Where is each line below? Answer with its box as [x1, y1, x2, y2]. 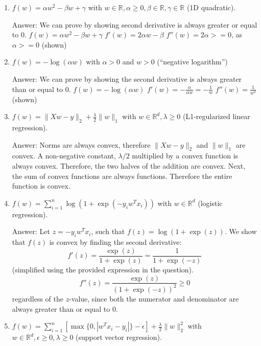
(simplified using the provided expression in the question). [12, 264, 194, 274]
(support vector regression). [76, 332, 162, 342]
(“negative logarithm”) [157, 56, 228, 67]
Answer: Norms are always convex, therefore [12, 139, 151, 150]
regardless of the [12, 293, 63, 304]
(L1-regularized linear [182, 111, 250, 122]
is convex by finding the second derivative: [49, 237, 182, 247]
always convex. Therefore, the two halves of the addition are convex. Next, [12, 160, 246, 171]
